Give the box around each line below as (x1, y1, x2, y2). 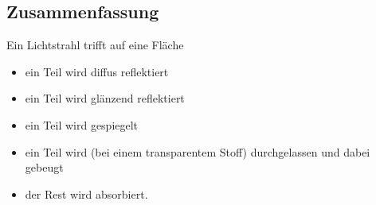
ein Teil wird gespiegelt (25, 116, 139, 133)
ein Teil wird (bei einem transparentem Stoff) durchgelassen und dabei (25, 143, 370, 160)
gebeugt (25, 159, 64, 176)
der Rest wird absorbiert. (25, 185, 148, 202)
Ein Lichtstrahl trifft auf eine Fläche (6, 37, 184, 53)
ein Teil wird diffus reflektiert (25, 63, 169, 79)
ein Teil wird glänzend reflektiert (25, 90, 185, 106)
